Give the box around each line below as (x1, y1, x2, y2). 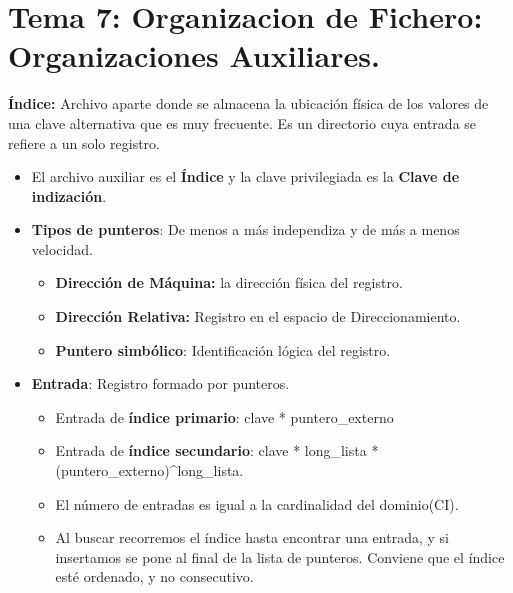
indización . (31, 185, 107, 206)
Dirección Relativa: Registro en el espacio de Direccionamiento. (55, 306, 461, 327)
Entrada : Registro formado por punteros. (31, 373, 290, 394)
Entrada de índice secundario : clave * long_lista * (55, 440, 379, 461)
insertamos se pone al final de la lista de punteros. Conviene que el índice (55, 546, 505, 567)
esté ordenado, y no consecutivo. (55, 566, 254, 587)
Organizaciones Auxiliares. (8, 35, 380, 76)
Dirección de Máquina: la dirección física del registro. (55, 272, 403, 293)
